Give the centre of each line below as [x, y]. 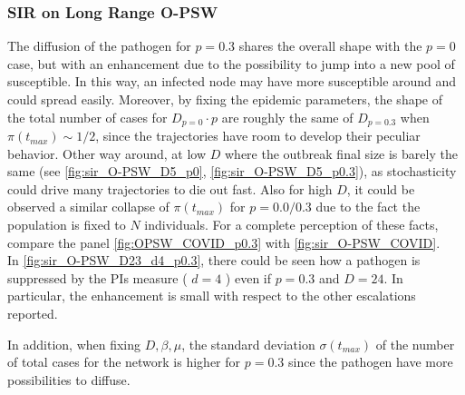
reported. [33, 313]
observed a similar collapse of [88, 207]
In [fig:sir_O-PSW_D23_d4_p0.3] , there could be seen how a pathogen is [214, 260]
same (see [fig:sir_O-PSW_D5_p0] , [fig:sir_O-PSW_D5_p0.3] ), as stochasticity [232, 171]
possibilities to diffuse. [69, 379]
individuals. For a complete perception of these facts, [291, 225]
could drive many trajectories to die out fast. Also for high [170, 188]
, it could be [381, 188]
